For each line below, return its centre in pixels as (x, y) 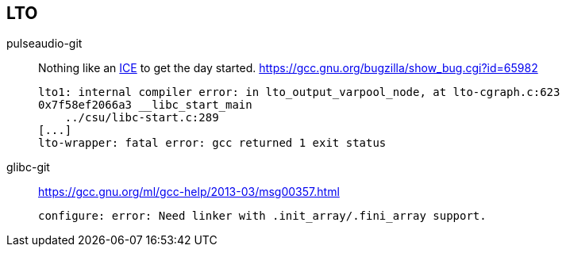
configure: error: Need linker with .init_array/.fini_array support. (262, 216)
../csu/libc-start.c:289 (142, 118)
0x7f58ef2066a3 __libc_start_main (145, 105)
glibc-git (28, 167)
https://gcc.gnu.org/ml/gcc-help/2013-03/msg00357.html (189, 192)
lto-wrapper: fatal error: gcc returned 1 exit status (212, 143)
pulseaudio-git (44, 44)
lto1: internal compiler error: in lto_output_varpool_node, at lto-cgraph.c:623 (299, 92)
